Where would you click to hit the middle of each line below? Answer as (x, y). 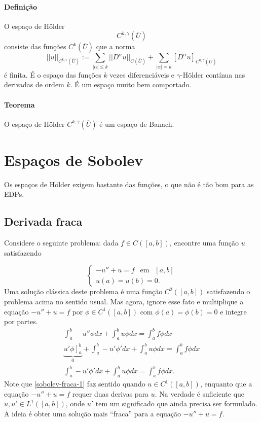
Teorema (20, 104)
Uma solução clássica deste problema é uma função (83, 291)
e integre (233, 311)
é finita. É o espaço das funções (53, 74)
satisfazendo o (229, 291)
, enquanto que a (226, 384)
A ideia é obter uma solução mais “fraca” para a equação (93, 413)
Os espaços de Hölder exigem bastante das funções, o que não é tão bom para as (129, 184)
